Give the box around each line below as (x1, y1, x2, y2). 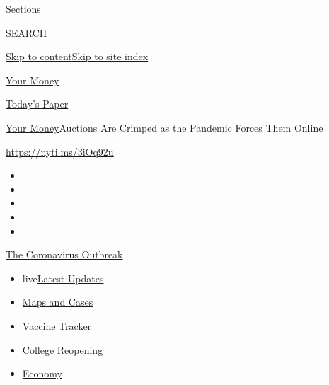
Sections (6, 1, 41, 16)
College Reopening (22, 342, 103, 357)
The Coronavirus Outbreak (6, 247, 123, 262)
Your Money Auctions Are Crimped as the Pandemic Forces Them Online (6, 120, 323, 134)
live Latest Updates (22, 270, 104, 285)
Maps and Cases (22, 294, 93, 309)
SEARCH (6, 25, 47, 40)
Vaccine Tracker (22, 318, 92, 333)
